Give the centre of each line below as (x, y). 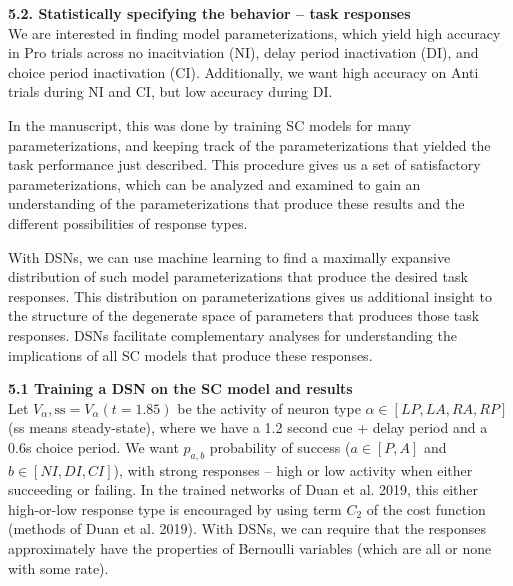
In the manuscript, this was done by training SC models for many (209, 124)
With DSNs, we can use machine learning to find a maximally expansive (229, 256)
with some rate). (58, 567)
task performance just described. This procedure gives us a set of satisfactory (244, 164)
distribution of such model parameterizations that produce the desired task (238, 276)
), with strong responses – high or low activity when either (293, 469)
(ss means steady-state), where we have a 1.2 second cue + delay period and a (248, 427)
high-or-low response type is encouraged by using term (175, 508)
